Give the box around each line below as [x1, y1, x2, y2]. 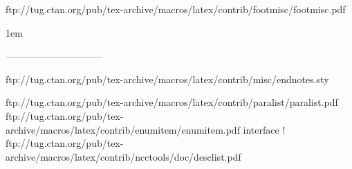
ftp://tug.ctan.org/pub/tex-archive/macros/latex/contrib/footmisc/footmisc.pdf [6, 2, 346, 16]
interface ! [243, 122, 286, 136]
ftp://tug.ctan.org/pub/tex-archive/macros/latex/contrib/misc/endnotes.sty [6, 71, 329, 86]
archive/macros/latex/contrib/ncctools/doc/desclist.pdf [6, 149, 241, 163]
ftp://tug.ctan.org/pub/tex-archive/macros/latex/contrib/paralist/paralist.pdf [6, 95, 338, 109]
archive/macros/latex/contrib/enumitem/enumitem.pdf [6, 122, 240, 136]
